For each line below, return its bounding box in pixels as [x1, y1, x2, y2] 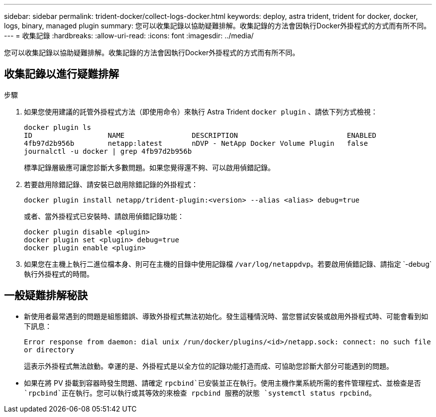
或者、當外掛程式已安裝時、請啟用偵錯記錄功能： [24, 211, 184, 220]
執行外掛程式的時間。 [24, 269, 94, 278]
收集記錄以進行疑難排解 [4, 68, 119, 81]
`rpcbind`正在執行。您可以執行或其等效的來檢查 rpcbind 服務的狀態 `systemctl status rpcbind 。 [24, 388, 376, 397]
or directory [24, 345, 75, 354]
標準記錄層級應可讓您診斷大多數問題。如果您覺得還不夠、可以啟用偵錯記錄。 [24, 163, 275, 172]
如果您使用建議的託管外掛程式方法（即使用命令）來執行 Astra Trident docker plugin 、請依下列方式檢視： [24, 107, 378, 116]
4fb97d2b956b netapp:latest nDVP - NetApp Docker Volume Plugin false [24, 139, 368, 147]
